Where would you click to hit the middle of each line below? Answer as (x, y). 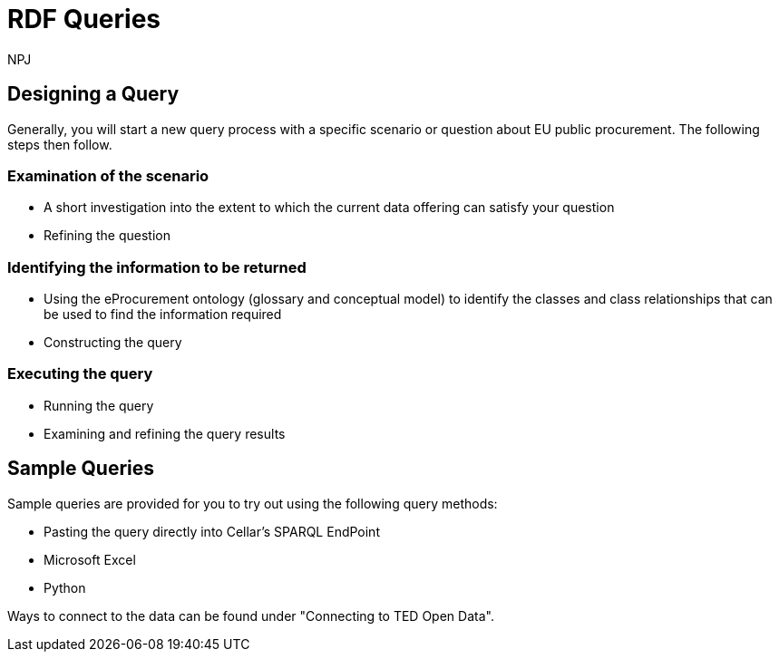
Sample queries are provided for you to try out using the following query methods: (253, 503)
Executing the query (80, 374)
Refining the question (107, 236)
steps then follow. (60, 144)
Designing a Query (93, 94)
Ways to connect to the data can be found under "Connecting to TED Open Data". (251, 615)
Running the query (99, 405)
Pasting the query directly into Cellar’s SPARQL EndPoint (212, 531)
